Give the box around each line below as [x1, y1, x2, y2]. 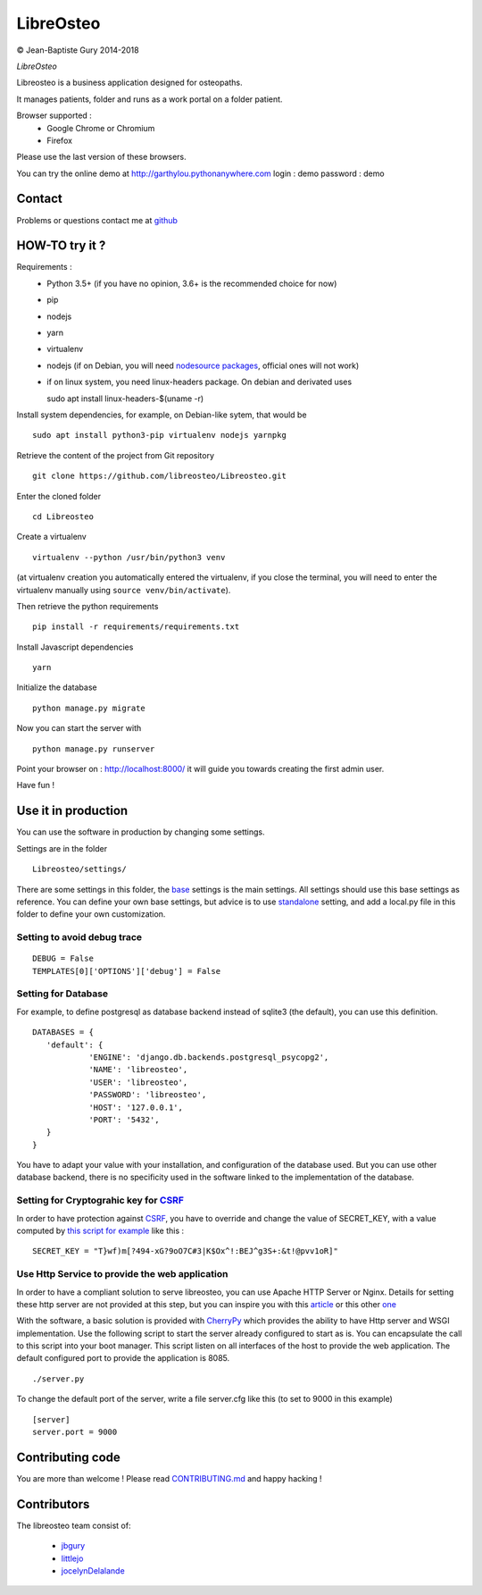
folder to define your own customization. [16, 909, 166, 919]
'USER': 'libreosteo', [88, 1077, 188, 1087]
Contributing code [16, 1449, 120, 1465]
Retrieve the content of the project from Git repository [16, 449, 214, 460]
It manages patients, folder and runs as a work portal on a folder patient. [16, 94, 283, 105]
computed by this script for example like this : [16, 1225, 185, 1236]
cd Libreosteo [32, 511, 94, 522]
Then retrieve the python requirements [16, 600, 159, 611]
